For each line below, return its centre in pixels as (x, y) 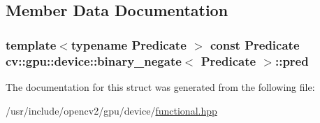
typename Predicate (129, 44)
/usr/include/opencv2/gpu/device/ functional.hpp (111, 110)
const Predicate (255, 44)
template (31, 44)
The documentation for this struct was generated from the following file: (160, 86)
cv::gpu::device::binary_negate (94, 60)
